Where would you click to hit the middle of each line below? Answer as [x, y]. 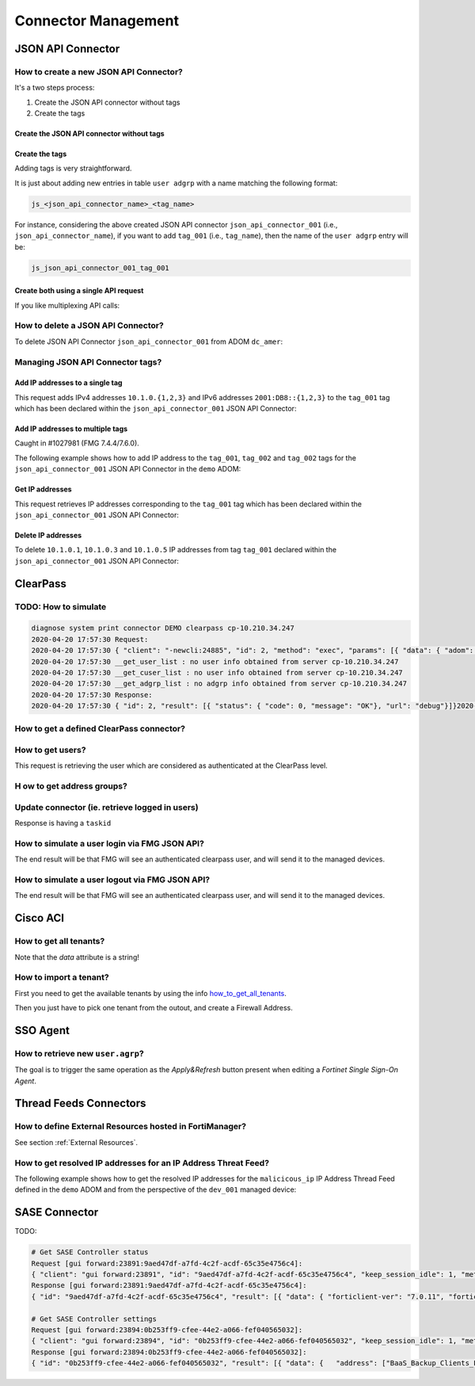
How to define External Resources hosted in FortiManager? [131, 1127]
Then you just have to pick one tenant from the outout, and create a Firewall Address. [154, 1008]
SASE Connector [57, 1212]
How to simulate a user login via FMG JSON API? [110, 843]
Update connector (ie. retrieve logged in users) [106, 807]
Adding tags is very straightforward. [73, 168]
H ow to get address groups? [71, 786]
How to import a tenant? [62, 977]
